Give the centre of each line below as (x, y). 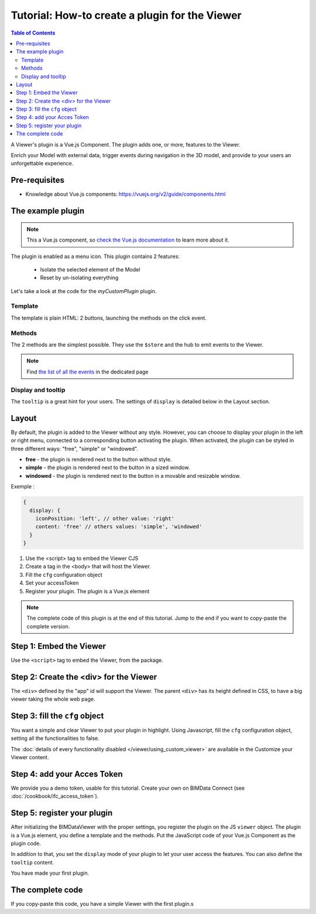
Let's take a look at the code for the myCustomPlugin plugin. (84, 291)
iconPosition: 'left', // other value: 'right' (105, 518)
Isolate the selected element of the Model (90, 269)
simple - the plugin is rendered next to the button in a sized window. (108, 468)
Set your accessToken (52, 583)
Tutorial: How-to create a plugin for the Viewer (126, 15)
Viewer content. (30, 757)
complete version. (48, 626)
